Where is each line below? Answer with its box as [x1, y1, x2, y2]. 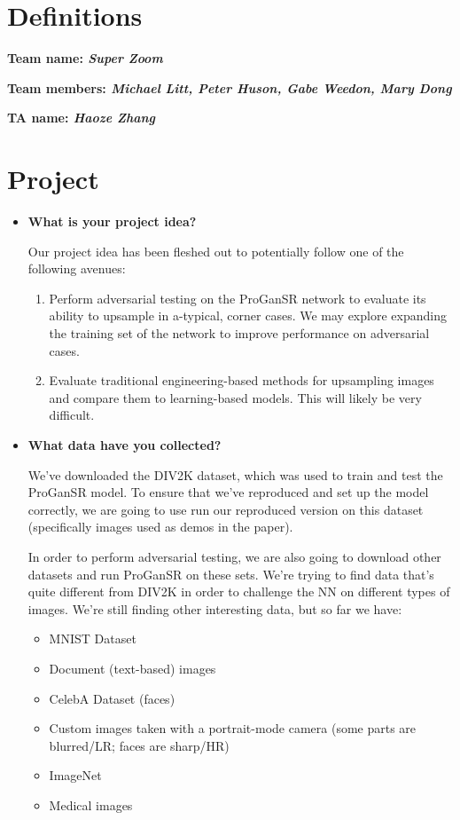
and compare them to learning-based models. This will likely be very [49, 388, 422, 406]
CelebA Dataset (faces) [49, 689, 175, 707]
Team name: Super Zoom [7, 49, 163, 67]
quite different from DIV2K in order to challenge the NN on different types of [27, 582, 450, 601]
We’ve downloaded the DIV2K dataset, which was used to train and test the [27, 465, 443, 484]
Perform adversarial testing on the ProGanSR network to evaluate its [49, 288, 426, 307]
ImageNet [49, 766, 102, 785]
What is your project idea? [27, 212, 197, 231]
